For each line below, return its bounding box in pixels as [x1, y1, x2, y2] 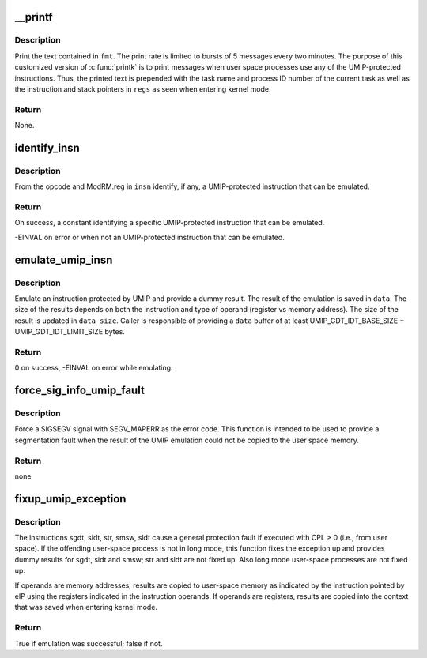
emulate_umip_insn [14, 253, 113, 266]
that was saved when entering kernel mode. [14, 603, 158, 612]
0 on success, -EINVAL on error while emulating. [14, 363, 173, 373]
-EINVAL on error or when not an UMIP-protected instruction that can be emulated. [14, 232, 285, 242]
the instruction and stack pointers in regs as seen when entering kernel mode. [14, 84, 272, 94]
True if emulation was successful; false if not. [14, 638, 163, 648]
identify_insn [14, 141, 81, 154]
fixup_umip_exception [14, 492, 127, 506]
